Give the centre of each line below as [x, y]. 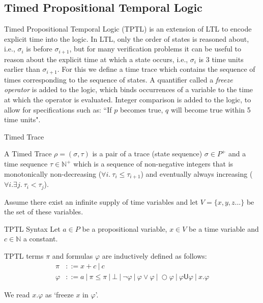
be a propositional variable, [125, 228]
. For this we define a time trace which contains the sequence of [156, 69]
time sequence [26, 164]
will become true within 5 [211, 109]
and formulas [72, 255]
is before [39, 49]
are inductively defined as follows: [154, 255]
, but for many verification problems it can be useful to [155, 49]
